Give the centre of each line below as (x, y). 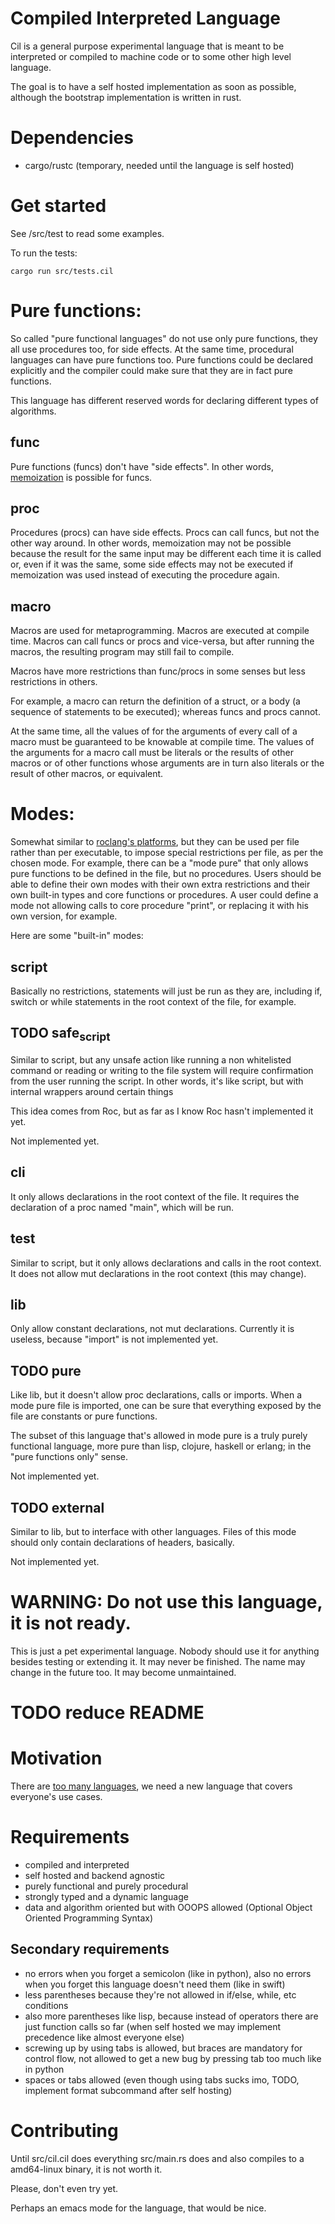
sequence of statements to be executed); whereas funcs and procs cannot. (165, 712)
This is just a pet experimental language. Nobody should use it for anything (165, 1651)
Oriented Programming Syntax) (89, 1918)
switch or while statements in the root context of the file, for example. (153, 1001)
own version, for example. (64, 916)
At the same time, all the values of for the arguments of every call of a (154, 731)
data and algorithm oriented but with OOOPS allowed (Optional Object (168, 1907)
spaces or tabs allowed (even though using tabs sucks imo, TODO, (162, 2079)
